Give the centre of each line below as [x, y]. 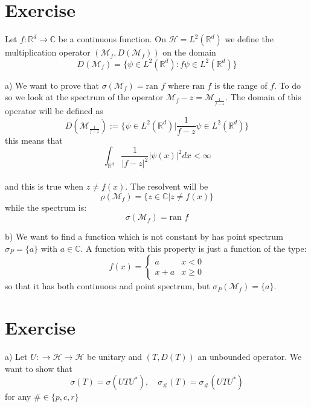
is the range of [241, 85]
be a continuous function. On [112, 39]
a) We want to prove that [52, 85]
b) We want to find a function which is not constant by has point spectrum [144, 236]
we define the [249, 39]
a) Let [16, 357]
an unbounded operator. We [250, 357]
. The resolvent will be [167, 186]
